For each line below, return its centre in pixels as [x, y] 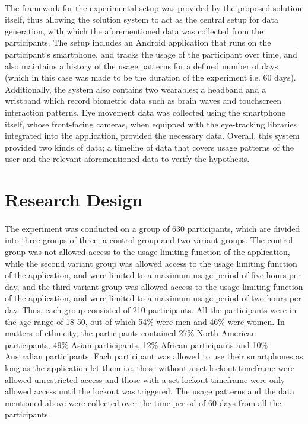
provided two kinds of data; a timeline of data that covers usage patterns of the [149, 147]
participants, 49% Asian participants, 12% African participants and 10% [136, 344]
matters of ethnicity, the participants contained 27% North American [131, 333]
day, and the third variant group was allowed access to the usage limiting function [154, 286]
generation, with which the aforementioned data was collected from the [134, 31]
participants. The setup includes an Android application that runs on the [138, 42]
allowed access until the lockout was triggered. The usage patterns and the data [150, 391]
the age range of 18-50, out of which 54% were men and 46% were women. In [145, 321]
